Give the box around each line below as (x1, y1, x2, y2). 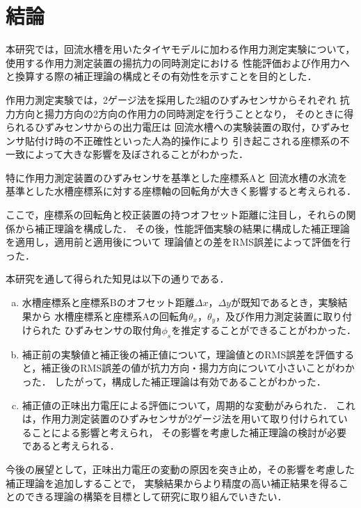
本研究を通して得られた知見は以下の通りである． (6, 271, 230, 286)
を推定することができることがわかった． (171, 323, 356, 338)
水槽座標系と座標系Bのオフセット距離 (22, 295, 195, 310)
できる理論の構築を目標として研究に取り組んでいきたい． (24, 489, 287, 504)
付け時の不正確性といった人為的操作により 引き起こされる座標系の (34, 133, 340, 148)
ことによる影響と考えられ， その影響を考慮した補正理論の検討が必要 (31, 424, 347, 439)
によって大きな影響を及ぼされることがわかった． (24, 147, 248, 161)
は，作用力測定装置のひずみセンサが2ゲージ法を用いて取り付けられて (22, 411, 338, 426)
